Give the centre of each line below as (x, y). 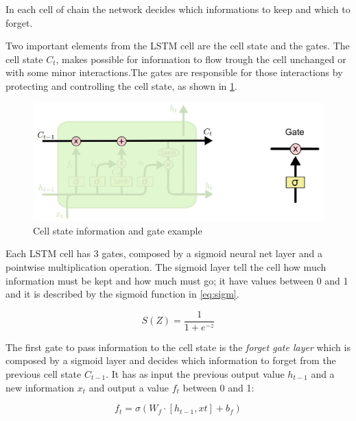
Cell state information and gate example (118, 230)
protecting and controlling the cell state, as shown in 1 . (121, 85)
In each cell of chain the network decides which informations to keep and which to (178, 9)
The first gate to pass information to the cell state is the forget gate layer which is (178, 347)
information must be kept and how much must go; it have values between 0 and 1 (177, 280)
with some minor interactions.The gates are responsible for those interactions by (174, 72)
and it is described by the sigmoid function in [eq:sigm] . (122, 294)
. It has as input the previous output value (195, 374)
